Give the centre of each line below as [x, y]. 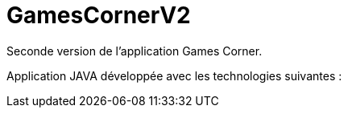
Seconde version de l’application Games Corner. [135, 51]
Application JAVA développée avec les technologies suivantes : [174, 75]
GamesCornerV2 [99, 15]
